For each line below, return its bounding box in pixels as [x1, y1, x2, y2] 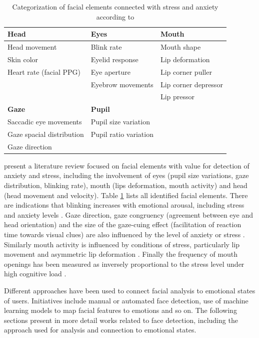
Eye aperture [90, 66, 130, 77]
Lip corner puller [160, 66, 212, 77]
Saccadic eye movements [7, 116, 82, 127]
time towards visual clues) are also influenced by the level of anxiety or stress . [4, 229, 245, 240]
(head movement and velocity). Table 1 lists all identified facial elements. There [4, 190, 248, 200]
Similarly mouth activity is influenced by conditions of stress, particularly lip [4, 239, 240, 249]
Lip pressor [160, 91, 195, 102]
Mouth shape [160, 42, 201, 52]
